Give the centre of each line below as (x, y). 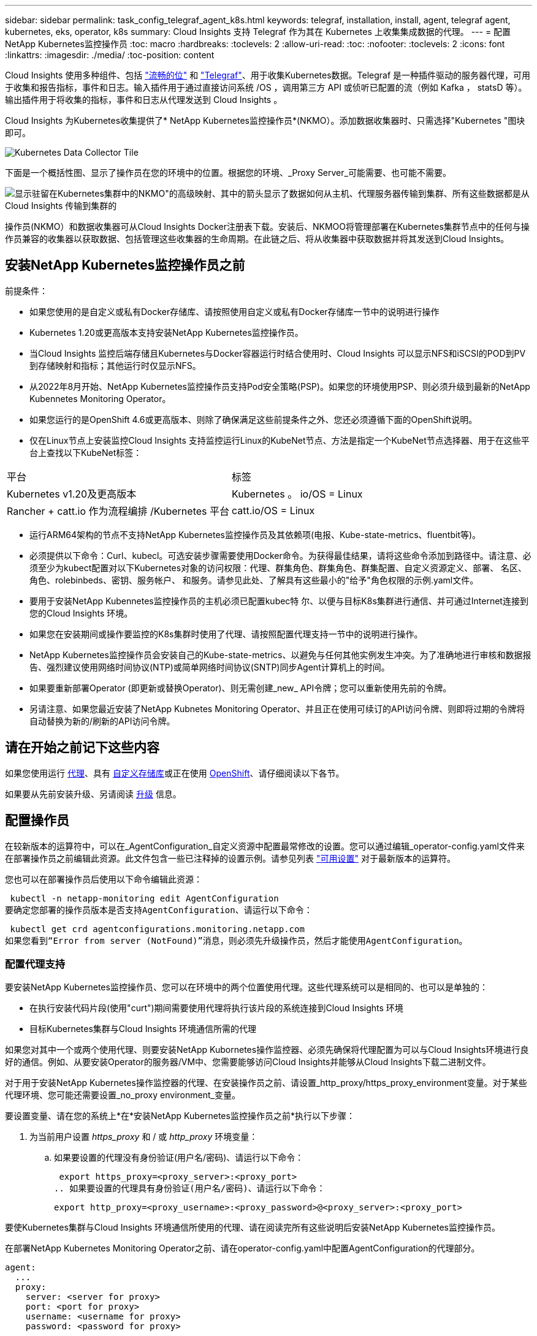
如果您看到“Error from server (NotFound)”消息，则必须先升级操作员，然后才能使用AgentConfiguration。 (236, 940)
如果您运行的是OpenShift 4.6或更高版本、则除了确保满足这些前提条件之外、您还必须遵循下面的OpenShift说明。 (253, 419)
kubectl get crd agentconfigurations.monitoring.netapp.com (157, 929)
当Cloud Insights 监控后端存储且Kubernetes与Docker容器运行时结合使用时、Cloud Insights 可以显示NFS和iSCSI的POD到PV (278, 353)
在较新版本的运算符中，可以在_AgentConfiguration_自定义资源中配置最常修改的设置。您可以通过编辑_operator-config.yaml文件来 (265, 846)
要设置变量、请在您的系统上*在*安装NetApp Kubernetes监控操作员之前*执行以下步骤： (180, 1116)
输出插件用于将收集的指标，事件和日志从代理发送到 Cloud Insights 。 (144, 100)
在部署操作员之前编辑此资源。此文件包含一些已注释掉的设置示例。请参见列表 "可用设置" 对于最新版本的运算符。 (230, 858)
